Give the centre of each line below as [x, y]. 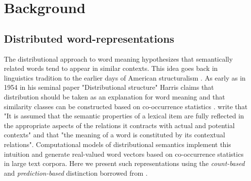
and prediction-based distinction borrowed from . [76, 173]
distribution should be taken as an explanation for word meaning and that [115, 96]
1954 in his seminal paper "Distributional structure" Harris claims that [109, 87]
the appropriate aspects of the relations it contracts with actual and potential [119, 125]
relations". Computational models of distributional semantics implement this [117, 144]
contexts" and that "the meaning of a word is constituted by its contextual [115, 135]
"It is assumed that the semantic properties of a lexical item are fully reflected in [124, 116]
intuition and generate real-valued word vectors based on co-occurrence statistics [124, 154]
